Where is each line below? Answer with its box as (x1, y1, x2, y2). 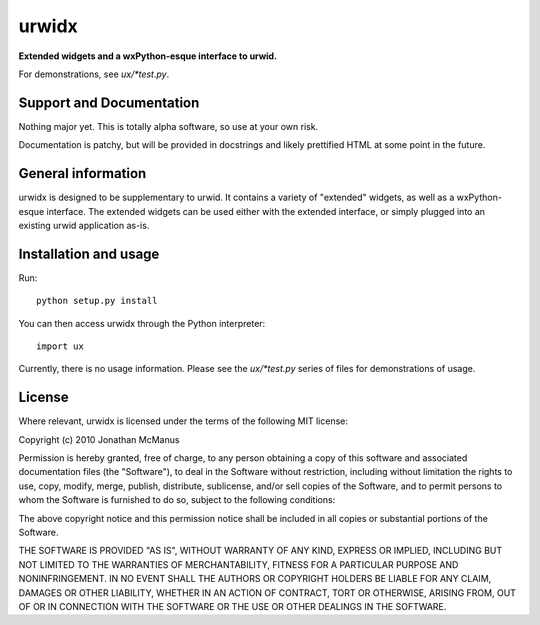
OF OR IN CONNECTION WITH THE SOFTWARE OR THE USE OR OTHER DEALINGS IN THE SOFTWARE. (18, 600, 447, 612)
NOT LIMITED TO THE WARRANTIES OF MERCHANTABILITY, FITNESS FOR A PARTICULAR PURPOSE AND (18, 558, 459, 570)
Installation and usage (18, 245, 160, 262)
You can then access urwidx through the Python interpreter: (18, 317, 266, 329)
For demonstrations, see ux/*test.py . (18, 68, 170, 80)
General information (18, 165, 147, 182)
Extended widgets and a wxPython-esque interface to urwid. (18, 50, 278, 62)
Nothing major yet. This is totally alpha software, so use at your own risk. (18, 120, 319, 132)
